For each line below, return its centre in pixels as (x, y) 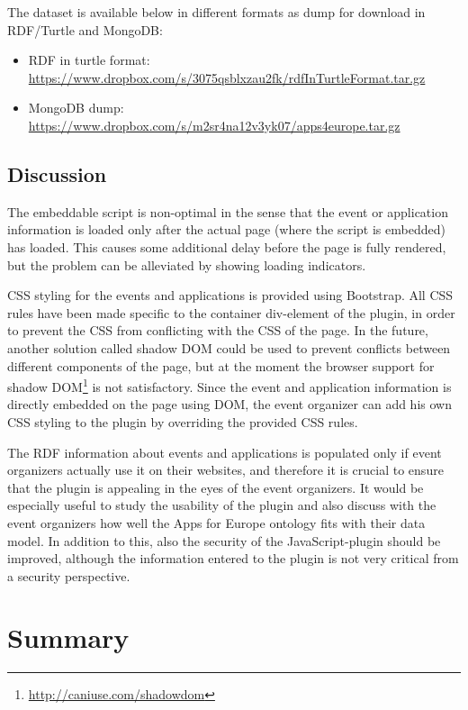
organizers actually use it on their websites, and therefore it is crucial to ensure (225, 470)
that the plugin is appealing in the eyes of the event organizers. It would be (216, 487)
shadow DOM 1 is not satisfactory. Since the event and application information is (229, 385)
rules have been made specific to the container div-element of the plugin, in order (231, 312)
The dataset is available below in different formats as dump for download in (216, 12)
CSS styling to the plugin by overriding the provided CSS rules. (183, 421)
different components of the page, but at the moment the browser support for (221, 365)
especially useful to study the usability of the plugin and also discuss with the (222, 505)
